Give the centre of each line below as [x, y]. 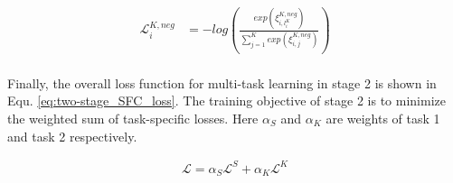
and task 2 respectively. [72, 136]
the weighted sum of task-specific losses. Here [133, 118]
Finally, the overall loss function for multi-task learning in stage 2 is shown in [222, 82]
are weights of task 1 [383, 118]
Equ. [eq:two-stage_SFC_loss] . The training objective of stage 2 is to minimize [226, 101]
